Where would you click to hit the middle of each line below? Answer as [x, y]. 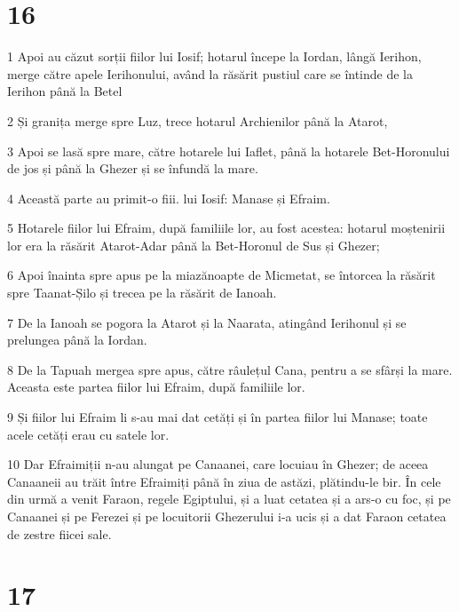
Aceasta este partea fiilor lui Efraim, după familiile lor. [156, 387]
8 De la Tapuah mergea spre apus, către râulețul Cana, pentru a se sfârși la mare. [230, 369]
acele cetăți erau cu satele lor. [88, 434]
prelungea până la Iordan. [77, 340]
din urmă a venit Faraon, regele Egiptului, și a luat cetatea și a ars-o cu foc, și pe [229, 499]
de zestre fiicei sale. [59, 533]
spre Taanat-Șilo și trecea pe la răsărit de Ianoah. [142, 293]
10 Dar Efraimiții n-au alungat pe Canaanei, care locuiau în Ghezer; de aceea [218, 464]
